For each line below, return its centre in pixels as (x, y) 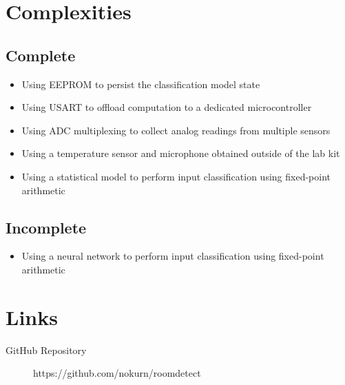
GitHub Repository (46, 350)
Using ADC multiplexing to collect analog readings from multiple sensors (176, 130)
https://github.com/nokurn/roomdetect (117, 373)
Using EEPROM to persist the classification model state (141, 84)
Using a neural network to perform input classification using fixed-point (173, 256)
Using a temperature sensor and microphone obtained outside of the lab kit (181, 153)
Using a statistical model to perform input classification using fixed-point (176, 176)
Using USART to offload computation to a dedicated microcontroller (167, 107)
